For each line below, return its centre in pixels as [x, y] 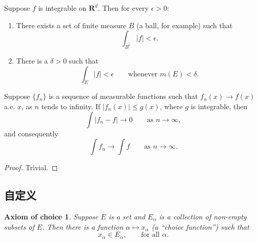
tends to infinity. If [71, 106]
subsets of [19, 226]
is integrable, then [219, 106]
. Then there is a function [83, 226]
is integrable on [62, 8]
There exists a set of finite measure [71, 25]
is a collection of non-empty [203, 216]
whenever [143, 74]
